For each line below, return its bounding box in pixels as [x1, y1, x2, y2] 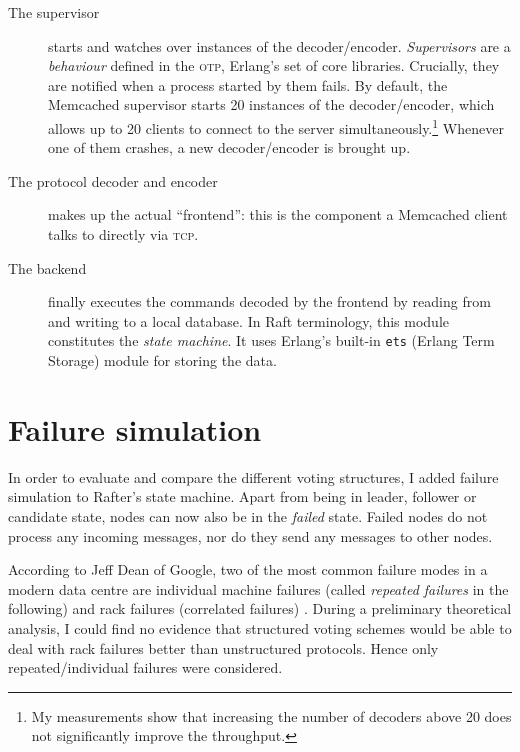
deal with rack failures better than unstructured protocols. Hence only [8, 637, 439, 658]
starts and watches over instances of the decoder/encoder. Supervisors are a [48, 35, 511, 56]
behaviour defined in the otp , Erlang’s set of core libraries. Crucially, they [48, 55, 500, 76]
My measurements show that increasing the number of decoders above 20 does [31, 705, 512, 726]
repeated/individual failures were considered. [8, 657, 283, 678]
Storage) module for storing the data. [48, 350, 277, 371]
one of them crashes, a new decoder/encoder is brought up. [48, 137, 411, 158]
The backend [8, 257, 87, 278]
